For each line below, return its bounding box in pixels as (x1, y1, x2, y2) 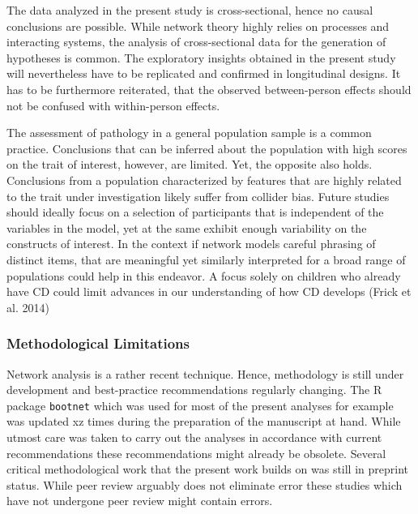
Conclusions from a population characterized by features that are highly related (6, 171, 402, 188)
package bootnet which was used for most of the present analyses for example (6, 396, 394, 413)
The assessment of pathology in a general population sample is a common (6, 124, 372, 141)
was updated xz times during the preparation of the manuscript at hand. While (6, 413, 401, 430)
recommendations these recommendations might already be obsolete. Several (6, 444, 386, 461)
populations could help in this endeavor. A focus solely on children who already (6, 267, 401, 284)
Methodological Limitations (6, 333, 190, 353)
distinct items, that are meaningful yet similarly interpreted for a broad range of (6, 251, 406, 268)
